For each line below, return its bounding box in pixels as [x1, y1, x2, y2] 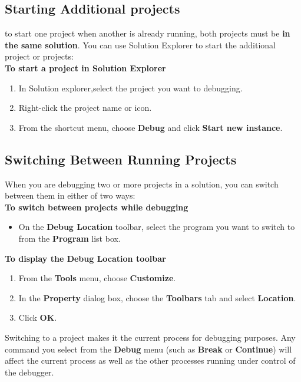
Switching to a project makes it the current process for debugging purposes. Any [5, 331, 296, 343]
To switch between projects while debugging [5, 200, 188, 213]
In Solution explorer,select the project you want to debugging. [18, 81, 243, 94]
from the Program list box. [18, 232, 121, 244]
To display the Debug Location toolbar [5, 252, 166, 264]
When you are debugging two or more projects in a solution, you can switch [5, 177, 279, 190]
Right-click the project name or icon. [18, 101, 152, 114]
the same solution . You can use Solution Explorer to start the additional [5, 38, 276, 51]
